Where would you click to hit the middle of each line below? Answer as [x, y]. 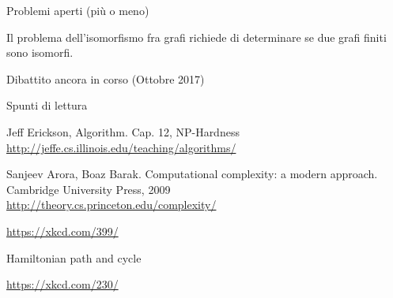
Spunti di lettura [47, 105]
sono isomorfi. [40, 52]
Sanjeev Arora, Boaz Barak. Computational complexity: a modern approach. [192, 174]
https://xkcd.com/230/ [62, 284]
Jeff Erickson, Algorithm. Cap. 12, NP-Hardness [123, 131]
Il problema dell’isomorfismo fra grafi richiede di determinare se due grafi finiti [196, 37]
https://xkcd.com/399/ [62, 231]
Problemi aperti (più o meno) [78, 10]
